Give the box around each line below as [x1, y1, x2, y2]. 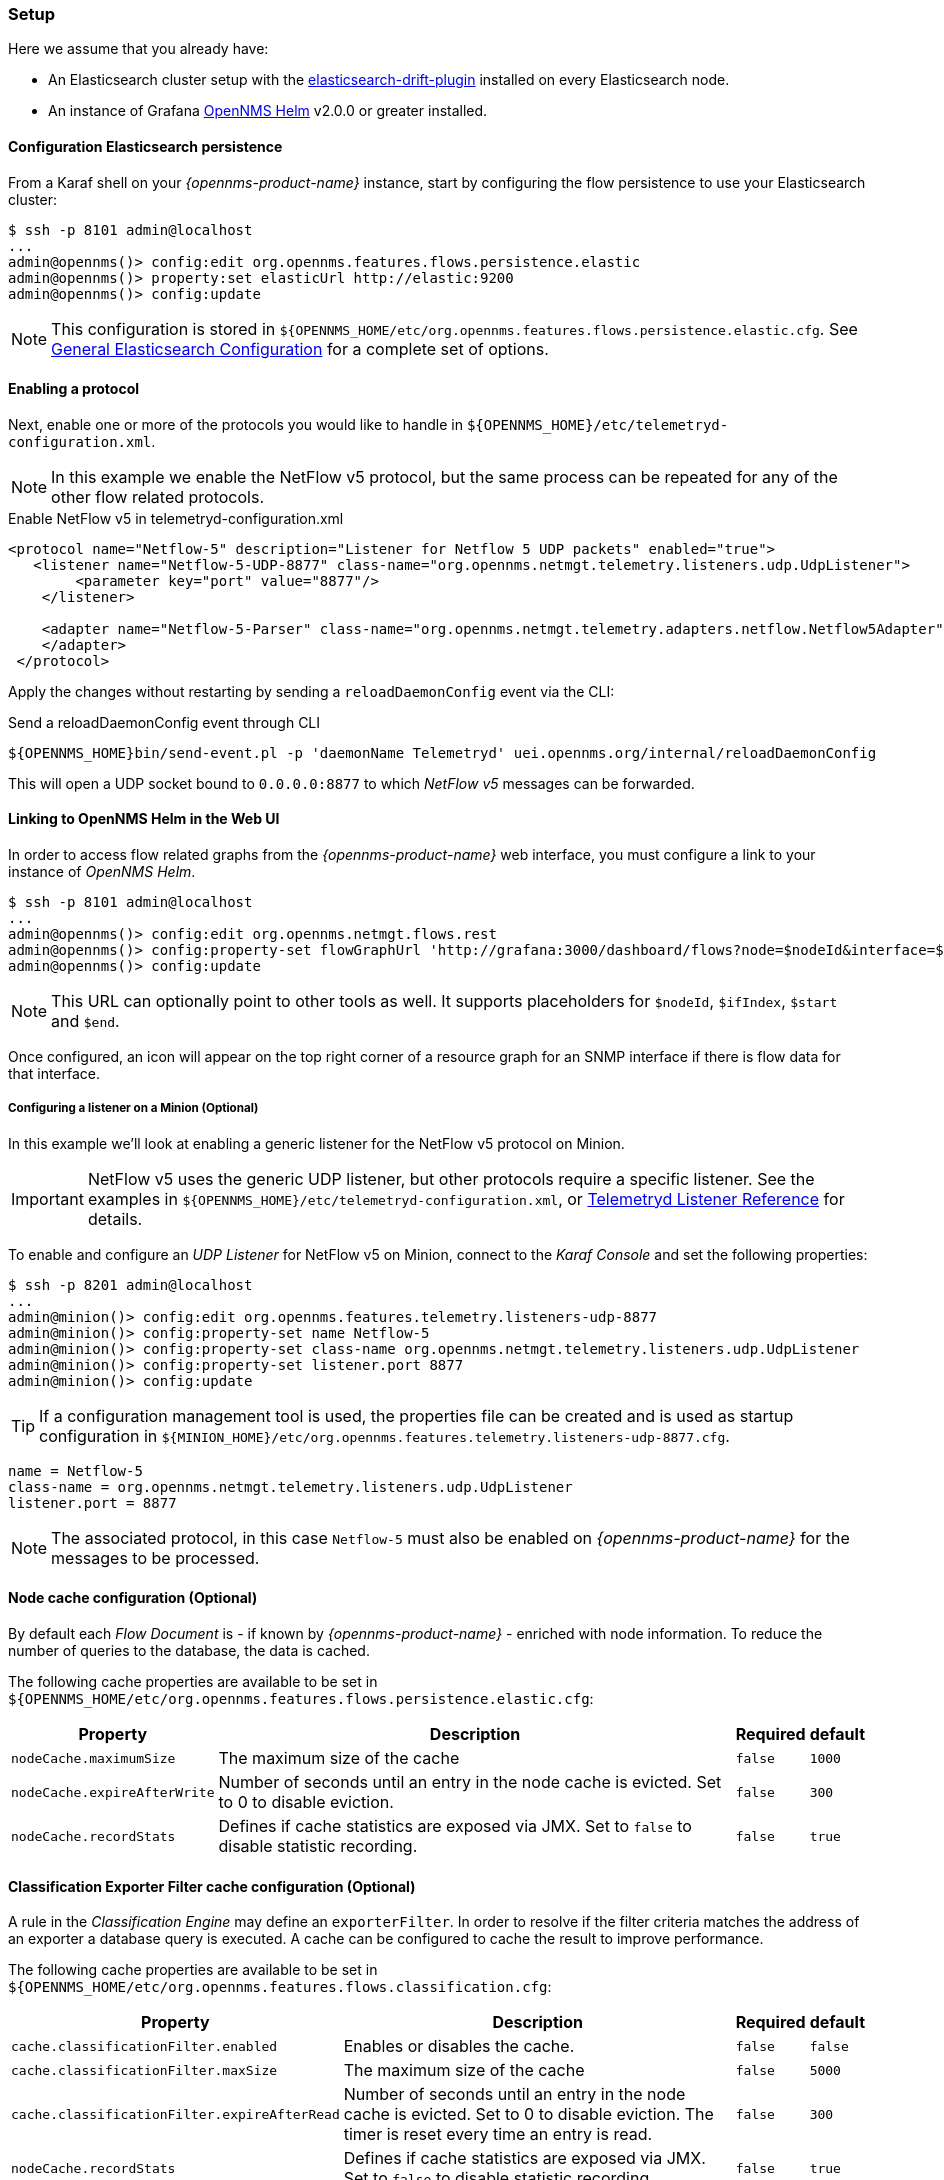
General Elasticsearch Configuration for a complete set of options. [51, 338, 549, 359]
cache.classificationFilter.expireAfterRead [11, 2106, 340, 2122]
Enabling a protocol [8, 380, 140, 398]
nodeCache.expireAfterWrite [11, 1784, 215, 1800]
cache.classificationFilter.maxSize [11, 2062, 278, 2078]
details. [87, 1208, 143, 1229]
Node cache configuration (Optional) [8, 1589, 258, 1607]
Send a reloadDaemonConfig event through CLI [8, 713, 321, 731]
